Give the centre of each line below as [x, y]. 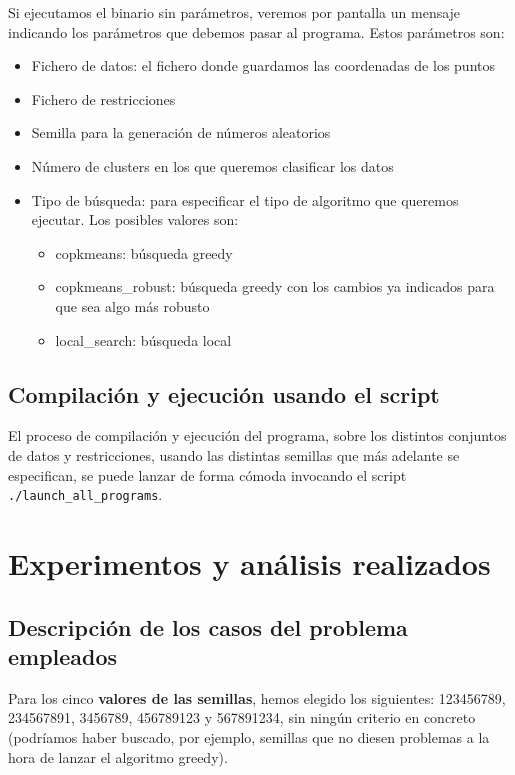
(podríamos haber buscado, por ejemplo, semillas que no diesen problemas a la [249, 736]
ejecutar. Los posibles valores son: [135, 219]
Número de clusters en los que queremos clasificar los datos [212, 165]
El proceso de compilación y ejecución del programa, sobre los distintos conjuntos [257, 435]
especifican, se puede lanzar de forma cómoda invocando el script [207, 474]
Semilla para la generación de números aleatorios [181, 132]
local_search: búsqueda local [143, 339]
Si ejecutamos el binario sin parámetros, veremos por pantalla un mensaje [234, 12]
